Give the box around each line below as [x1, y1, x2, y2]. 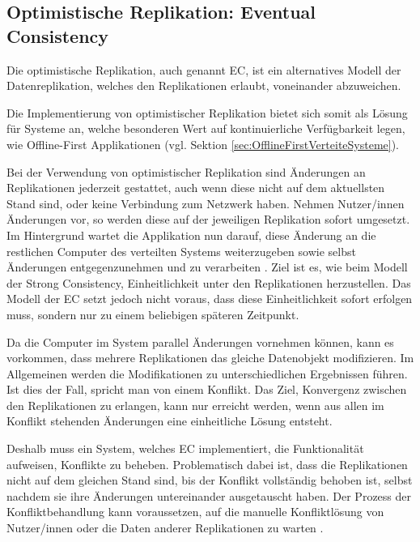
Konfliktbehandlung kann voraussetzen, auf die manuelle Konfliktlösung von [6, 503, 384, 520]
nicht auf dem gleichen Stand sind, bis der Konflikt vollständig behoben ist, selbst [6, 472, 413, 489]
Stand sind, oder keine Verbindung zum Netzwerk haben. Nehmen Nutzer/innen [6, 194, 405, 211]
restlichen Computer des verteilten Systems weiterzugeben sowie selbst [6, 242, 356, 259]
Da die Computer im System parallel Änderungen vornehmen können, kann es [6, 333, 394, 350]
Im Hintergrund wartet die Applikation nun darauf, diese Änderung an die [6, 226, 376, 243]
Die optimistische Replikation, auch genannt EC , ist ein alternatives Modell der [6, 61, 401, 78]
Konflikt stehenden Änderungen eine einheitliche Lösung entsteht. [6, 412, 333, 429]
